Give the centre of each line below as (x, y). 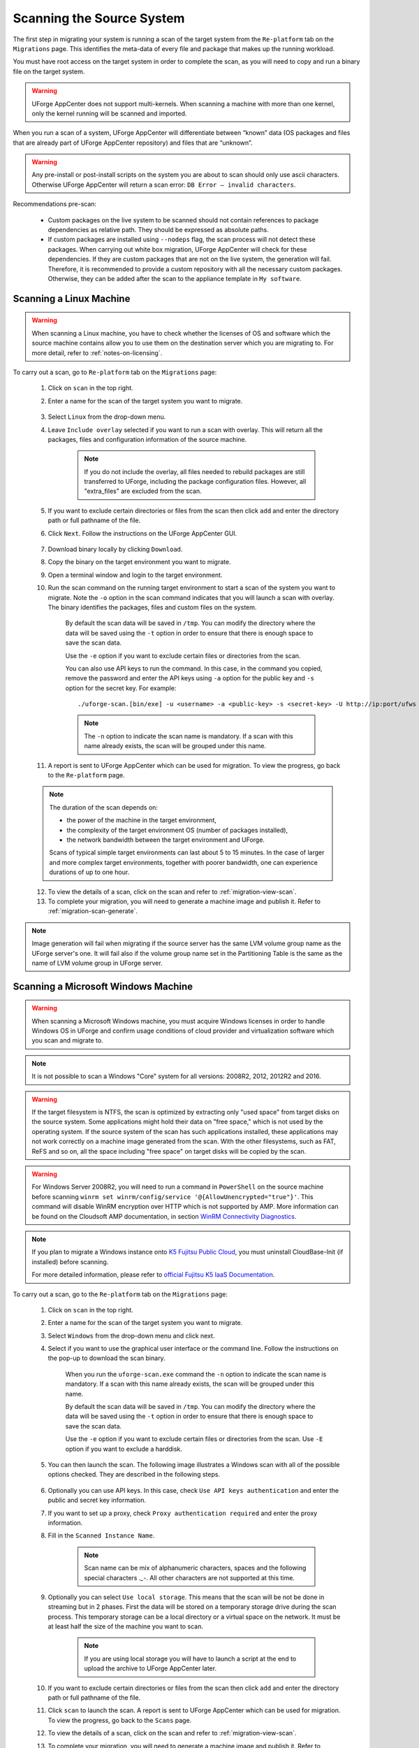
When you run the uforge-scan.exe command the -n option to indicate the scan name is (196, 1374)
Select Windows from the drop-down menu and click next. (131, 1335)
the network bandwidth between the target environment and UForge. (166, 840)
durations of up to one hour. (89, 872)
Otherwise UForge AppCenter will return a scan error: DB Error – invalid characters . (164, 185)
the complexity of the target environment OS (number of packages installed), (177, 830)
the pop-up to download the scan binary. (106, 1358)
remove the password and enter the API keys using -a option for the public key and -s (190, 678)
